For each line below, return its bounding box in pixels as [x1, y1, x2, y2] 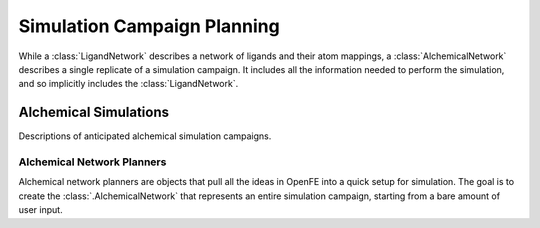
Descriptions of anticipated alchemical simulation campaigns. [18, 130, 272, 142]
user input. [18, 204, 64, 216]
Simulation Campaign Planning [18, 15, 280, 37]
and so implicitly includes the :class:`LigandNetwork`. [18, 78, 239, 90]
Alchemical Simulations [18, 104, 170, 121]
